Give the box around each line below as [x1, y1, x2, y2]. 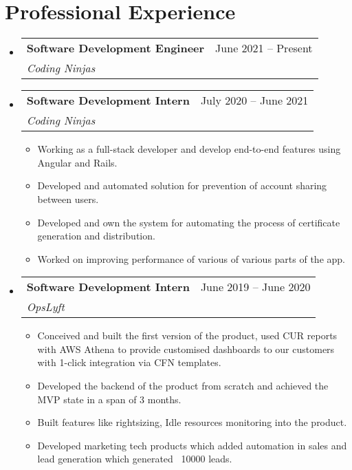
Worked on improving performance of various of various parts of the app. [37, 251, 345, 266]
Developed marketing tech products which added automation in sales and [37, 438, 347, 452]
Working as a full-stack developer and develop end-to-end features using [37, 142, 341, 156]
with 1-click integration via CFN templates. [37, 355, 221, 370]
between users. [37, 191, 99, 206]
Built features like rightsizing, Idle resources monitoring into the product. [37, 415, 347, 429]
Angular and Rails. [37, 155, 118, 169]
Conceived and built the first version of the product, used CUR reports [37, 328, 338, 343]
